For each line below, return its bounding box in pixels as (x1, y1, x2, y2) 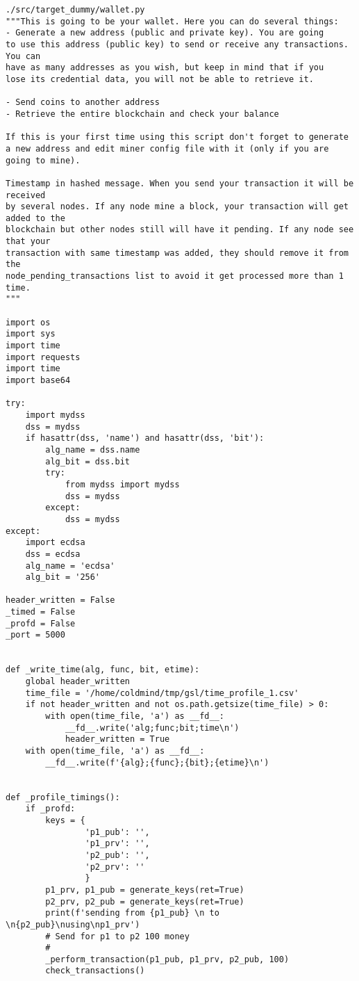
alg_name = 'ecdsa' (25, 560, 115, 571)
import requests (6, 352, 81, 362)
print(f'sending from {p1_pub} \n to (45, 908, 219, 918)
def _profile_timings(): (6, 792, 120, 802)
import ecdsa (25, 537, 85, 548)
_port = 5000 (6, 630, 65, 640)
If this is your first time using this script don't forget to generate (6, 132, 349, 143)
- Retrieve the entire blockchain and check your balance (6, 108, 279, 119)
